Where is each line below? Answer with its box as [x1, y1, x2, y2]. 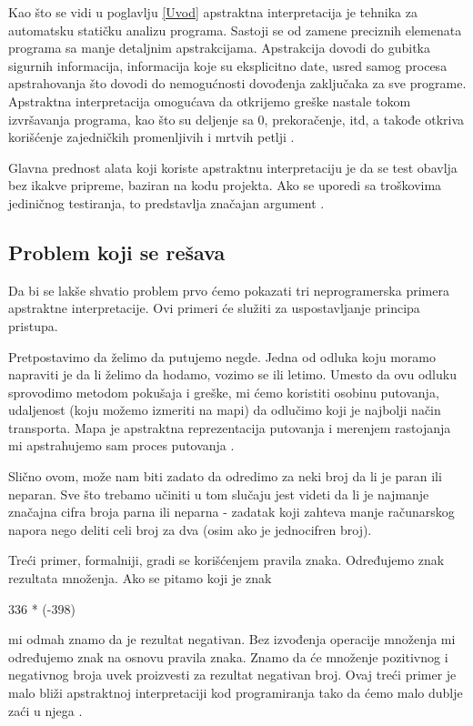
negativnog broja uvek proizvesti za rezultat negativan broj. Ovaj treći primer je [8, 665, 457, 684]
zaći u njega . [8, 701, 83, 720]
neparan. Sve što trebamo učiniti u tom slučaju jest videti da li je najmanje [8, 484, 429, 503]
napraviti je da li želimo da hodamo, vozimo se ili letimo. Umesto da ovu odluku [8, 365, 457, 384]
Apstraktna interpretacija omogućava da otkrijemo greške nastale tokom [8, 91, 411, 110]
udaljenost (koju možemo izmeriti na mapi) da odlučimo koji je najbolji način [8, 400, 441, 419]
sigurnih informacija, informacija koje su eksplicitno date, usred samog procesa [8, 55, 448, 75]
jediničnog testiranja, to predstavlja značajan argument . [8, 193, 325, 212]
